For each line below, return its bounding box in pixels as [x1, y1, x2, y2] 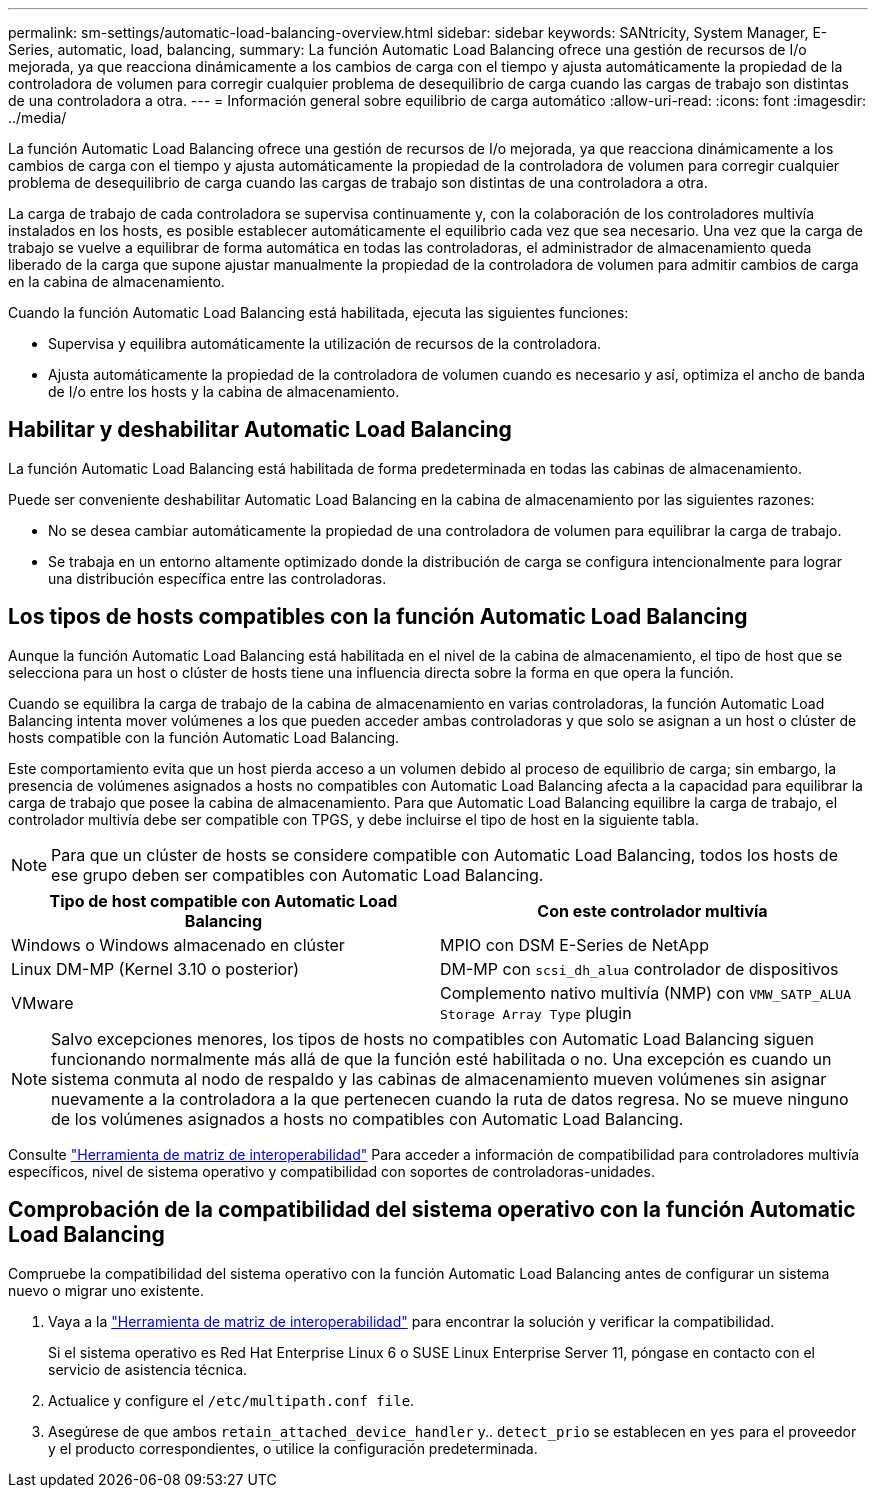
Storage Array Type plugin [440, 1002, 632, 1023]
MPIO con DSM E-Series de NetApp [440, 934, 709, 955]
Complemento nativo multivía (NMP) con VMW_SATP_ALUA [440, 982, 851, 1003]
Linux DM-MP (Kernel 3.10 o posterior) [11, 958, 300, 979]
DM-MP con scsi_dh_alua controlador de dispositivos [440, 958, 839, 979]
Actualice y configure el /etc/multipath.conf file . [48, 1391, 415, 1409]
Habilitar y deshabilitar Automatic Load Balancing [8, 417, 512, 443]
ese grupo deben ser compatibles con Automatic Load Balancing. [51, 864, 544, 885]
